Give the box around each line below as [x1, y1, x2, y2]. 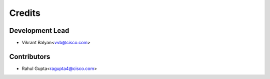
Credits [9, 7, 41, 18]
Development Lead [9, 26, 69, 35]
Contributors [9, 52, 50, 61]
